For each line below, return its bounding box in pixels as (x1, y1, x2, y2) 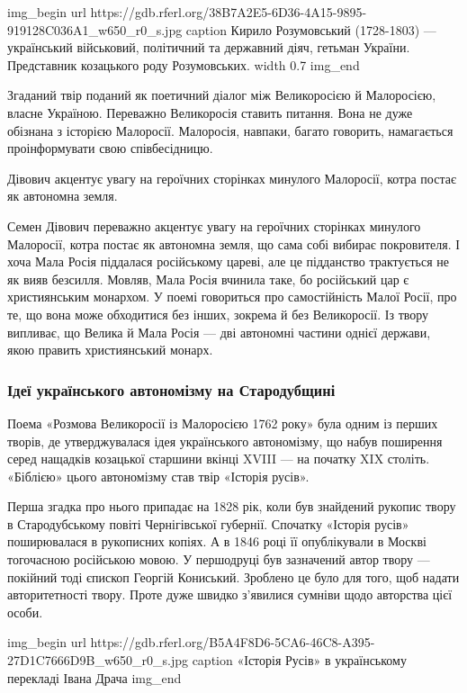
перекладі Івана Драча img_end (7, 668, 182, 687)
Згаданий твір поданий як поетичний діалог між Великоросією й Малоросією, (7, 85, 436, 104)
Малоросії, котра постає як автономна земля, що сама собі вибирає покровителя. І (7, 234, 460, 253)
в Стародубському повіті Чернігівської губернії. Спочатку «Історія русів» (7, 514, 409, 533)
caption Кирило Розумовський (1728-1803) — (185, 20, 436, 39)
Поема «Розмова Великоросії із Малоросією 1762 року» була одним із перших (7, 413, 438, 432)
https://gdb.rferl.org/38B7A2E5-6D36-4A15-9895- (90, 3, 367, 21)
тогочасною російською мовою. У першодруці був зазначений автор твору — (7, 550, 430, 569)
